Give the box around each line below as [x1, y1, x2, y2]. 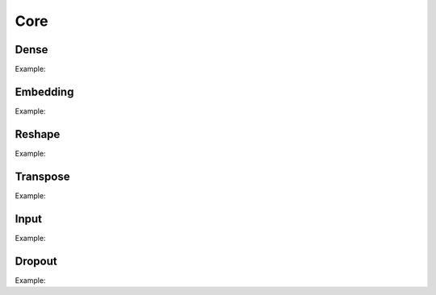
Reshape [15, 127, 61, 141]
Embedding [15, 85, 74, 98]
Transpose [15, 169, 70, 183]
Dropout [15, 254, 57, 268]
